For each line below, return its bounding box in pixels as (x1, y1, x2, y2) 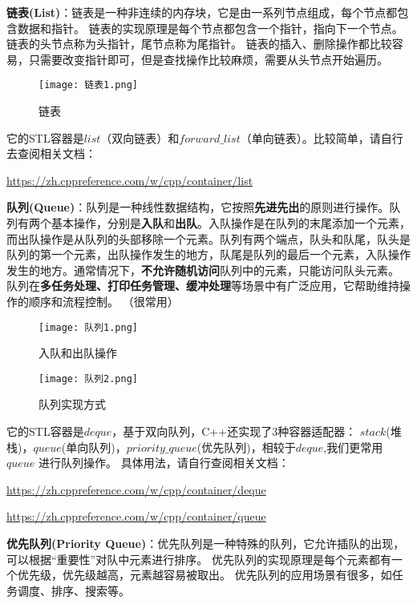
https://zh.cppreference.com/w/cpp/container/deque (6, 481, 266, 497)
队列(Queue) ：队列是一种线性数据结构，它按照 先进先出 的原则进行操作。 (6, 199, 390, 215)
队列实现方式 (38, 396, 106, 413)
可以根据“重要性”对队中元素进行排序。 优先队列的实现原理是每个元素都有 (6, 550, 391, 567)
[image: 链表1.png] (38, 79, 139, 91)
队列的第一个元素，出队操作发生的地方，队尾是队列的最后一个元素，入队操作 (6, 246, 411, 263)
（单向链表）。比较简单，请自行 (240, 129, 403, 146)
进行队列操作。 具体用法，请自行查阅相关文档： (38, 454, 289, 471)
